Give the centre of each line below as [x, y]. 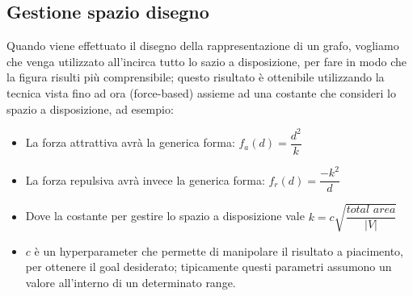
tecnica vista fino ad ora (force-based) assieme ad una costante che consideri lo [201, 92]
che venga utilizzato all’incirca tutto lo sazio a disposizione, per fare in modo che [206, 61]
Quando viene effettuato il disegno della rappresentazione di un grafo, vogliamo [203, 46]
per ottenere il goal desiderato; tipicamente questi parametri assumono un [209, 267]
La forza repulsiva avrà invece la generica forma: [145, 179]
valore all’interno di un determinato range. [131, 283]
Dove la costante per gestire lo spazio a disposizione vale [165, 216]
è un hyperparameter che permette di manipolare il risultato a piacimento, [219, 250]
